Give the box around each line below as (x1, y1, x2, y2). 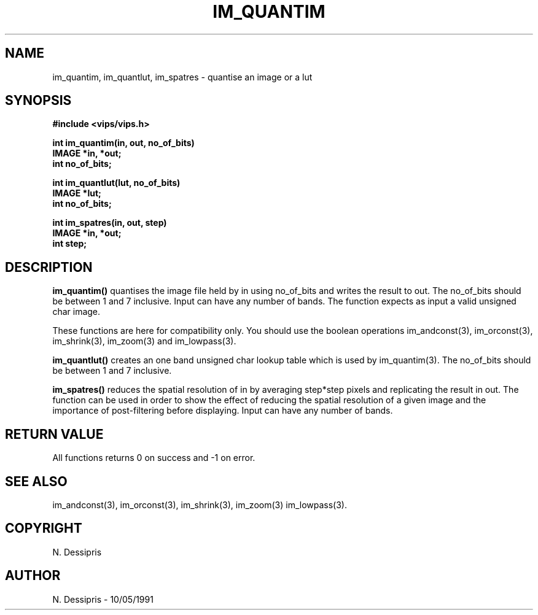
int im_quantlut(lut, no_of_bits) (52, 177, 181, 188)
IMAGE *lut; (52, 188, 101, 199)
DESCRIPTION (5, 259, 93, 275)
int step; (52, 238, 87, 249)
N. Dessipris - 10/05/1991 (52, 594, 154, 605)
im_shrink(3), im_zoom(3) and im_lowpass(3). (52, 336, 236, 347)
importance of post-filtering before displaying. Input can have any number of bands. (52, 405, 393, 416)
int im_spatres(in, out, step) (52, 217, 167, 228)
